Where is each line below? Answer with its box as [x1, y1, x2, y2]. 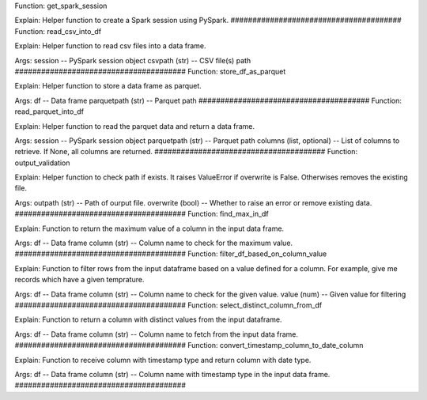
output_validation [14, 158, 70, 168]
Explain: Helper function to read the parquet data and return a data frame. [14, 121, 255, 130]
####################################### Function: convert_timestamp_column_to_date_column [14, 341, 364, 350]
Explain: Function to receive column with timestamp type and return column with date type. [14, 355, 312, 364]
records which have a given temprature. [14, 275, 145, 285]
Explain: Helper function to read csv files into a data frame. [14, 41, 206, 51]
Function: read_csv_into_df [14, 26, 102, 36]
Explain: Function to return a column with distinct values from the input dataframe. [14, 315, 282, 324]
